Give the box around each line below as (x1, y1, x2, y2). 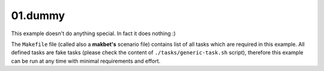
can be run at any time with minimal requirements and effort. (11, 57, 161, 64)
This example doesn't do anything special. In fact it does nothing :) (11, 30, 176, 37)
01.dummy (11, 9, 65, 22)
